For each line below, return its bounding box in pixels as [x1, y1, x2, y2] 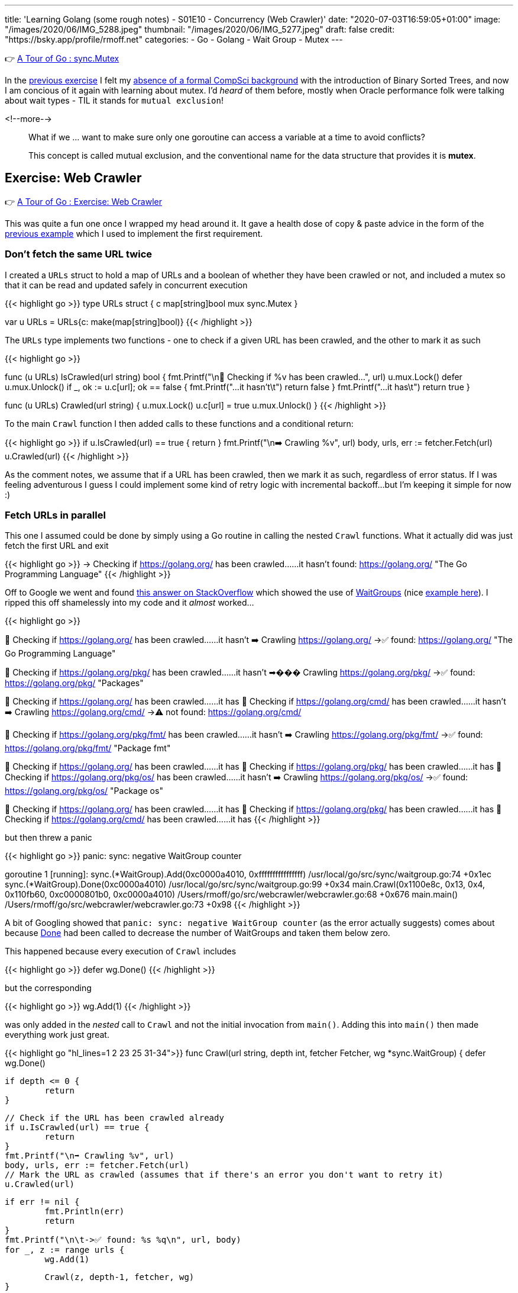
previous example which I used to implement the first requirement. [5, 228, 263, 239]
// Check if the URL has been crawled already [5, 1113, 224, 1123]
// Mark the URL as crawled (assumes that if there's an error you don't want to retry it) [5, 1170, 443, 1180]
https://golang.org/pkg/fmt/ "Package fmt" [5, 743, 171, 754]
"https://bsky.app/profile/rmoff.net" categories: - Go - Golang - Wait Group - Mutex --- [5, 34, 343, 44]
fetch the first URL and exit [5, 541, 109, 551]
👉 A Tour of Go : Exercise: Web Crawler [5, 196, 162, 207]
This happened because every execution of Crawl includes [5, 946, 237, 957]
